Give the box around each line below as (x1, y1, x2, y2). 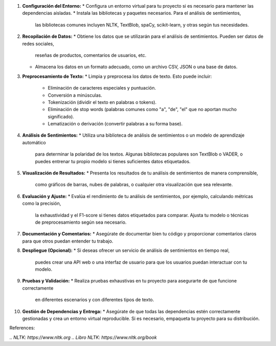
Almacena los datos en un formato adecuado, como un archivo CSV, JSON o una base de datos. (35, 64, 238, 70)
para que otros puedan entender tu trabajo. (22, 238, 113, 244)
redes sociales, (22, 40, 55, 47)
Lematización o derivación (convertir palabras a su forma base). (48, 121, 183, 127)
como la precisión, (22, 200, 61, 207)
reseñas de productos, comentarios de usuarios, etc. (35, 52, 147, 58)
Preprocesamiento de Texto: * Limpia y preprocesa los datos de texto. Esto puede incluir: (22, 73, 212, 79)
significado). (48, 113, 74, 120)
